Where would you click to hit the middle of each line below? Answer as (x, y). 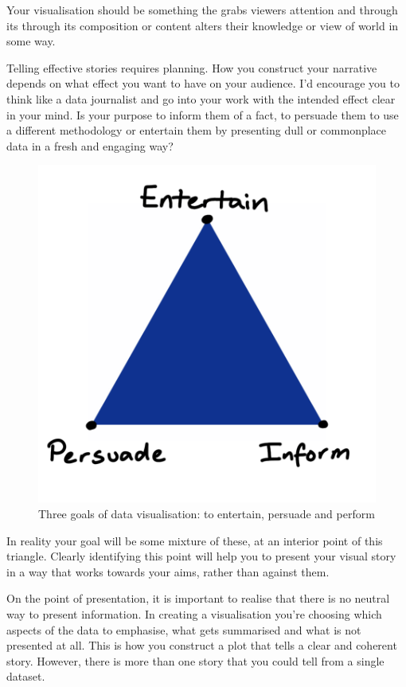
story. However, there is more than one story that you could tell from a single (195, 660)
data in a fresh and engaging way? (90, 145)
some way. (31, 41)
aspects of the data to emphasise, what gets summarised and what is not (184, 629)
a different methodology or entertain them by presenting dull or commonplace (197, 130)
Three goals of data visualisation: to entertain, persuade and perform (207, 513)
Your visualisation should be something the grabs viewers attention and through (202, 10)
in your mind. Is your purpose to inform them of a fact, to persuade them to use (203, 114)
